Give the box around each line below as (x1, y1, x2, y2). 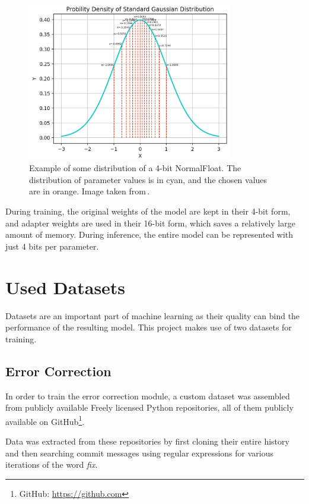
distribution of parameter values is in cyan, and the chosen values (29, 173, 267, 185)
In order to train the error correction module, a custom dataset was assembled (5, 389, 290, 402)
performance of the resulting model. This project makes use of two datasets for (5, 321, 292, 333)
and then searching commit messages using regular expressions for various (5, 446, 274, 459)
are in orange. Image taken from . (29, 185, 150, 197)
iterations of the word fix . (5, 458, 98, 471)
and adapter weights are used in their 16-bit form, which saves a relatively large (5, 216, 295, 229)
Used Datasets (5, 275, 126, 299)
